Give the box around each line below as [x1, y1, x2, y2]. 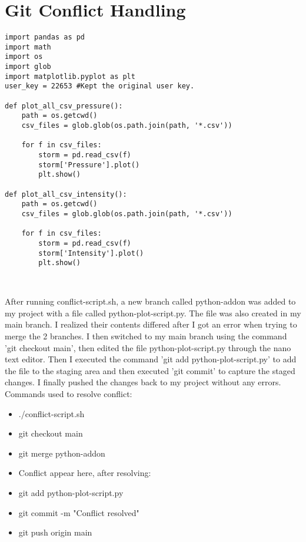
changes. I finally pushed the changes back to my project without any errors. [5, 376, 281, 388]
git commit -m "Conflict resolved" [18, 506, 139, 518]
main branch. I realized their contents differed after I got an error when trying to [5, 318, 297, 331]
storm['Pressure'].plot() [38, 160, 140, 169]
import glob [5, 62, 51, 71]
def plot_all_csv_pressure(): [5, 101, 123, 110]
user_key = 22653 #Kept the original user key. [5, 82, 195, 91]
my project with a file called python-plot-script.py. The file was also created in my [5, 306, 301, 319]
